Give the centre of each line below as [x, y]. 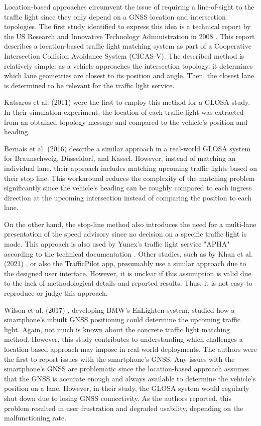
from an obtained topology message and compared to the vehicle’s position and [126, 122]
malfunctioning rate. [35, 418]
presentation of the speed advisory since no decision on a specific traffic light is [125, 234]
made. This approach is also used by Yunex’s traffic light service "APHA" [117, 244]
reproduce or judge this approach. [56, 293]
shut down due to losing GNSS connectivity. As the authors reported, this [118, 398]
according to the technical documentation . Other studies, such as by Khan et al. [128, 253]
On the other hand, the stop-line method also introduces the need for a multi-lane [130, 224]
